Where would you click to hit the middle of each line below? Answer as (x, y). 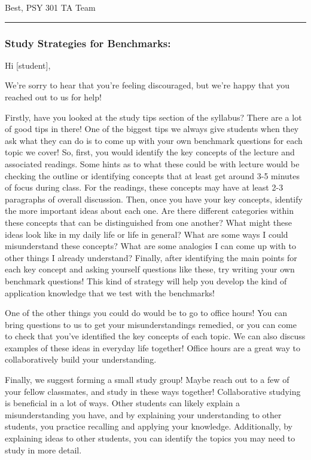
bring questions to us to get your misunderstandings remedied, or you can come (151, 324)
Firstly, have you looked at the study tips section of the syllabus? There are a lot (153, 117)
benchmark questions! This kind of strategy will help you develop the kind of (146, 280)
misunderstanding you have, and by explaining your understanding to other (143, 414)
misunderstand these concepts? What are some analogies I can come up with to (150, 246)
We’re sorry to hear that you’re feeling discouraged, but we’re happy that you (147, 85)
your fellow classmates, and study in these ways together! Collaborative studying (153, 391)
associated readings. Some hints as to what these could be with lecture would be (152, 163)
